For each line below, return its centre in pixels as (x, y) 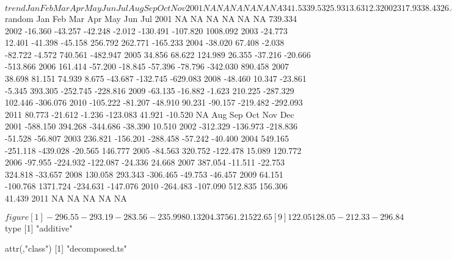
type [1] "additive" (39, 228)
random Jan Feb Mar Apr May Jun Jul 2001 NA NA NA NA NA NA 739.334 (151, 18)
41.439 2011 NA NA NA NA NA (66, 198)
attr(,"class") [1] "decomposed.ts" (66, 248)
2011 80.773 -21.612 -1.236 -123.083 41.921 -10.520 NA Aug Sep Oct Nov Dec (150, 114)
